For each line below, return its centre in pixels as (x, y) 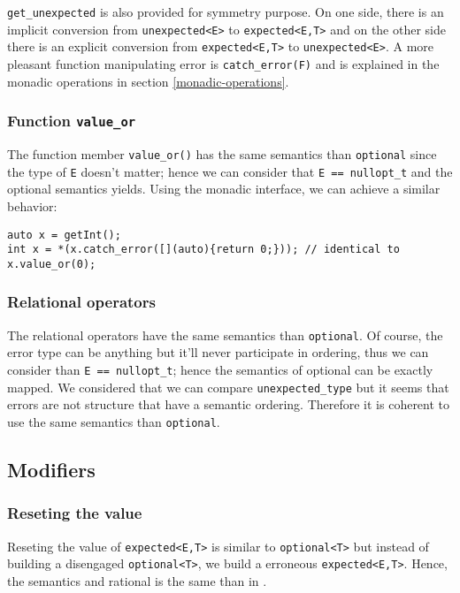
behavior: (32, 205)
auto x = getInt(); (64, 235)
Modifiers (51, 469)
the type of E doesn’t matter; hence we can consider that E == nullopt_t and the (230, 171)
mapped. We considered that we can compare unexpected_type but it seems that (228, 387)
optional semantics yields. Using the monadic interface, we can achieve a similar (224, 189)
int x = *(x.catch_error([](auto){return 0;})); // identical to (203, 250)
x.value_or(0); (52, 264)
